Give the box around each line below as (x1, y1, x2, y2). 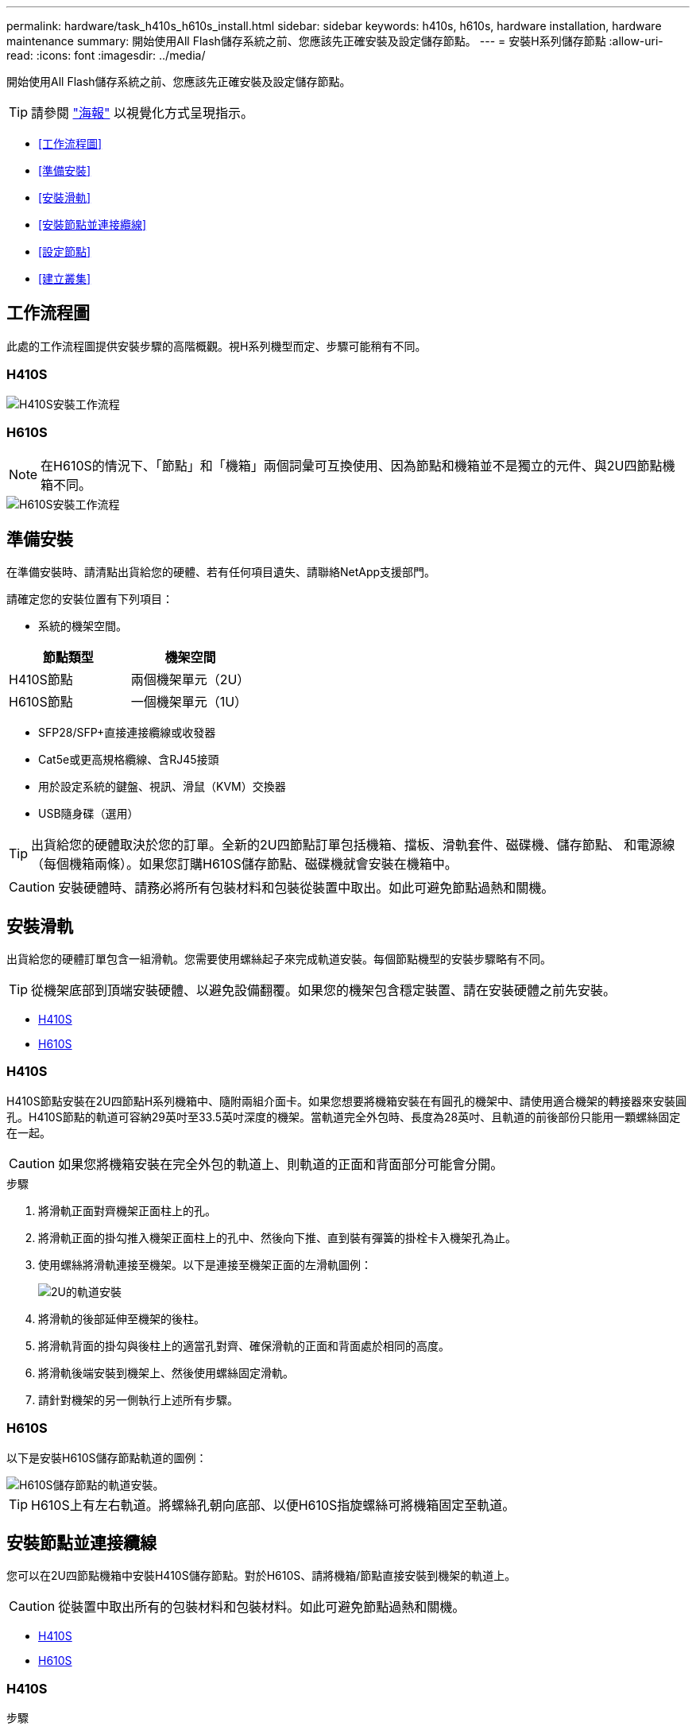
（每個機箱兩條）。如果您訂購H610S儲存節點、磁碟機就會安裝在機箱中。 (31, 856, 458, 873)
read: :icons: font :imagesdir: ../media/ (6, 48, 206, 62)
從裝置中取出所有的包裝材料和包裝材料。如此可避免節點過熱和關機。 (58, 1599, 466, 1616)
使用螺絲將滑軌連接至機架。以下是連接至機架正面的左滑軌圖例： (38, 1257, 372, 1271)
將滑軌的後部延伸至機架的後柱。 (38, 1311, 205, 1326)
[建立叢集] (38, 272, 91, 285)
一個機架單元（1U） (130, 694, 248, 710)
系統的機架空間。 (38, 619, 127, 633)
